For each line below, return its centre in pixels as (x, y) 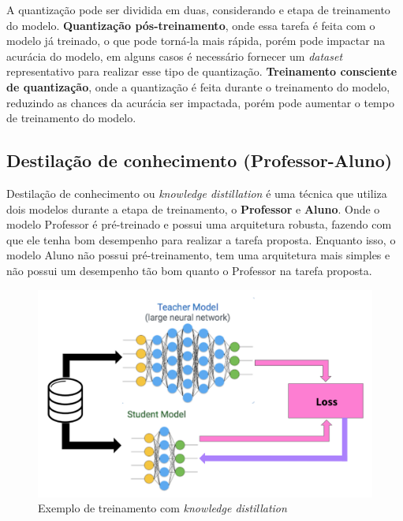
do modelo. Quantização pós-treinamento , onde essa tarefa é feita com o (191, 25)
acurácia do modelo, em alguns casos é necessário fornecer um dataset (175, 56)
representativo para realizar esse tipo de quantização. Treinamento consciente (202, 71)
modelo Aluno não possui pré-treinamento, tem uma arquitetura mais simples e (198, 255)
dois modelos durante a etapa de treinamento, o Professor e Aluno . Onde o (193, 208)
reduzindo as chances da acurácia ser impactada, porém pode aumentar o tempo (200, 102)
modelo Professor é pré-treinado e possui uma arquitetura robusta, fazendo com (199, 224)
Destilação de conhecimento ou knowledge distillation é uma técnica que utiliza (197, 193)
